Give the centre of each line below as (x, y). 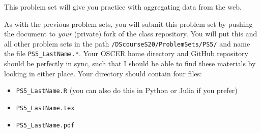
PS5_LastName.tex (45, 108)
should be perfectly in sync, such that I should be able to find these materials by (130, 63)
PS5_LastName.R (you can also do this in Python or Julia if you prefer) (127, 90)
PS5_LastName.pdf (45, 125)
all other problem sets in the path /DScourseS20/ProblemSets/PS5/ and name (127, 43)
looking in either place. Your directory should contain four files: (103, 73)
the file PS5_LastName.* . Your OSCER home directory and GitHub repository (126, 53)
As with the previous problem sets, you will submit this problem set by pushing (128, 24)
